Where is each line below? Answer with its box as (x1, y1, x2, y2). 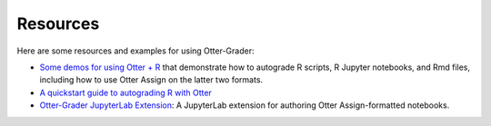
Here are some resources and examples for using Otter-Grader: (16, 45, 255, 56)
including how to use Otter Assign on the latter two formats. (39, 74, 264, 85)
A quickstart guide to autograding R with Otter (39, 87, 213, 98)
